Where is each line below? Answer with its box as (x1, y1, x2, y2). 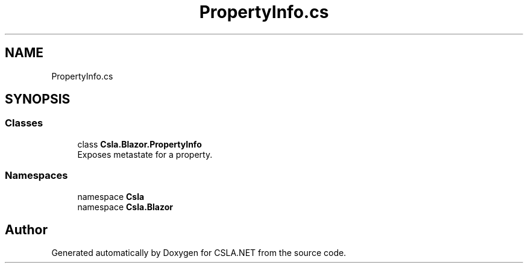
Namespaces (5, 169, 68, 182)
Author (5, 222, 48, 237)
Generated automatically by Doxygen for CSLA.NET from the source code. (51, 248, 347, 258)
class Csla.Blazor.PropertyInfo (77, 139, 202, 149)
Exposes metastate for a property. (77, 149, 213, 160)
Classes (5, 117, 43, 129)
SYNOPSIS (5, 92, 71, 107)
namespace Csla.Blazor (77, 201, 174, 212)
